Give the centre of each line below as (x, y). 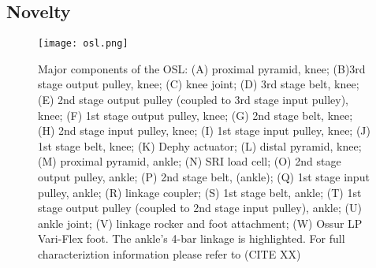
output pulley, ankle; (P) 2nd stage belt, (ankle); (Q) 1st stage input (204, 177)
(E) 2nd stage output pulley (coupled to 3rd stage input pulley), (194, 100)
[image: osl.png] (83, 44)
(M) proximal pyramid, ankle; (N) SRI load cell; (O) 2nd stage (190, 161)
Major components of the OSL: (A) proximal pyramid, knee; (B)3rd (202, 68)
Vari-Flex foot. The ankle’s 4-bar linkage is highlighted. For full (192, 238)
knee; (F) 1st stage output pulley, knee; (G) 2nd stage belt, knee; (195, 115)
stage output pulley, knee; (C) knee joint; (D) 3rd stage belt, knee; (199, 84)
